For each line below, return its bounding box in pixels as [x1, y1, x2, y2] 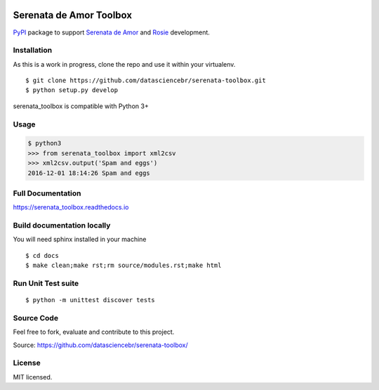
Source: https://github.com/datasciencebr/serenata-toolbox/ [13, 341, 189, 349]
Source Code [13, 313, 59, 323]
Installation [13, 46, 53, 56]
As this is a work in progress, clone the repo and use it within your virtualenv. [13, 60, 236, 68]
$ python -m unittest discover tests [25, 296, 156, 304]
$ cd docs [25, 252, 59, 259]
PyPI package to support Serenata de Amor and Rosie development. [13, 28, 211, 37]
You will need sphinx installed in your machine [13, 235, 147, 244]
